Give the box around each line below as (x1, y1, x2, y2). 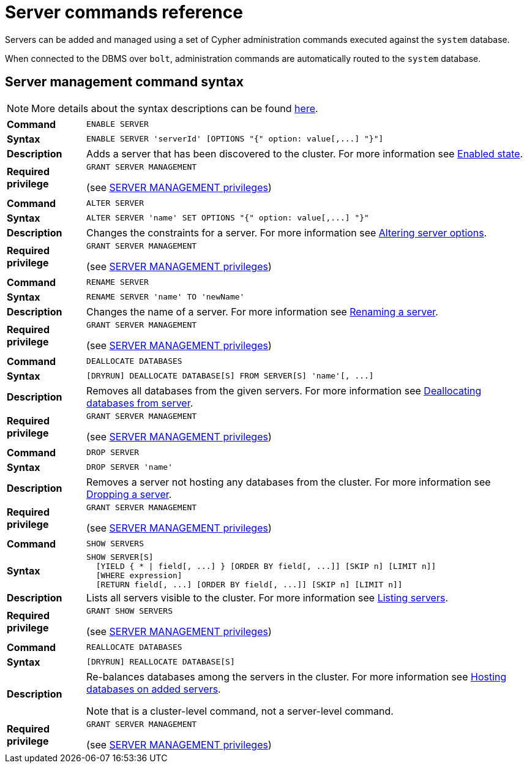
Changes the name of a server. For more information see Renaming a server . (86, 305, 438, 318)
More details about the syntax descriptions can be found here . (31, 102, 318, 115)
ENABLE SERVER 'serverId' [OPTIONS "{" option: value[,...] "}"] (86, 134, 384, 144)
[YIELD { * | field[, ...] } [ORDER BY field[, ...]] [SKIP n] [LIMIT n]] (95, 561, 436, 571)
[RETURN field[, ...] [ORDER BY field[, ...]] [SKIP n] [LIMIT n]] (95, 579, 403, 589)
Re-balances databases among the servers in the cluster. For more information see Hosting (86, 670, 507, 683)
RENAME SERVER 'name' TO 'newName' (86, 292, 245, 302)
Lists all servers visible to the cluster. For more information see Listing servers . (86, 591, 448, 604)
